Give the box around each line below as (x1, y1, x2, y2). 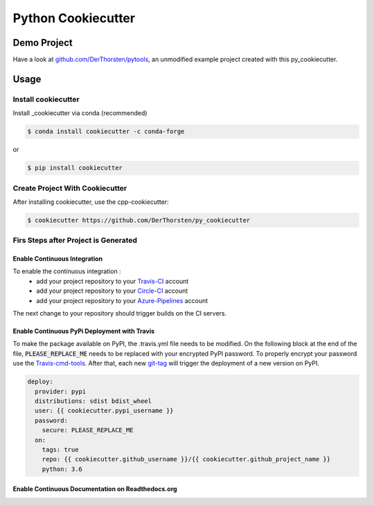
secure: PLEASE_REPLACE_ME (42, 427, 134, 434)
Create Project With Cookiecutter (12, 183, 127, 193)
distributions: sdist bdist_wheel (35, 397, 152, 405)
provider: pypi (35, 387, 87, 395)
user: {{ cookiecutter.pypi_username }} (35, 406, 174, 415)
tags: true (42, 445, 79, 454)
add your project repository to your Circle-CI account (36, 286, 188, 295)
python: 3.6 (42, 465, 83, 473)
